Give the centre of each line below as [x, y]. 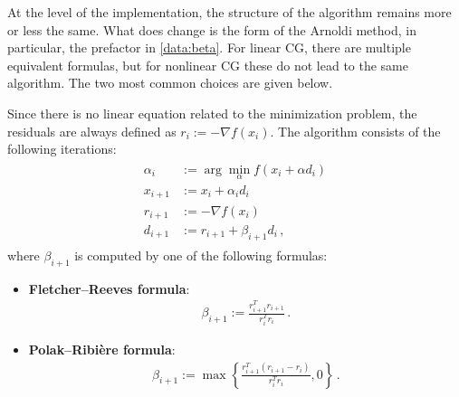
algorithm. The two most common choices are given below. [170, 83]
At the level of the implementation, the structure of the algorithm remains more [229, 12]
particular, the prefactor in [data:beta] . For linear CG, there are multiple [209, 47]
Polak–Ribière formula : [102, 349]
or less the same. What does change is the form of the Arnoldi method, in [212, 29]
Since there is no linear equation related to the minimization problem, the [212, 113]
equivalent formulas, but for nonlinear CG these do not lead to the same [208, 65]
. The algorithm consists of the [355, 131]
